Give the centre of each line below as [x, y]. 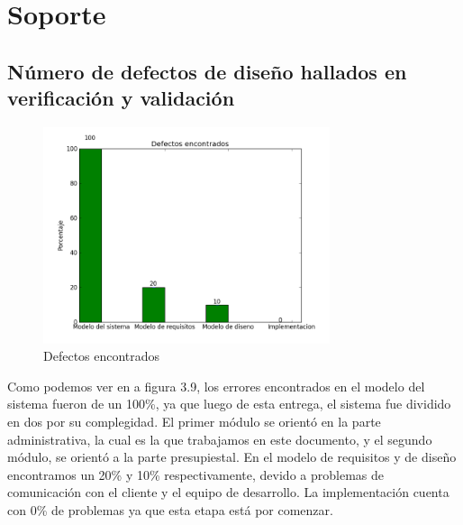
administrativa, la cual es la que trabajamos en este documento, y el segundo [220, 439]
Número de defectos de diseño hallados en [207, 71]
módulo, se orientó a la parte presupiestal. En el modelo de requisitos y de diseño [232, 457]
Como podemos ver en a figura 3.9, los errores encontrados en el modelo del [216, 386]
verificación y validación [121, 98]
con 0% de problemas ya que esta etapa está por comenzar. [170, 509]
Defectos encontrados [102, 356]
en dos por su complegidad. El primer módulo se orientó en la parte [194, 422]
